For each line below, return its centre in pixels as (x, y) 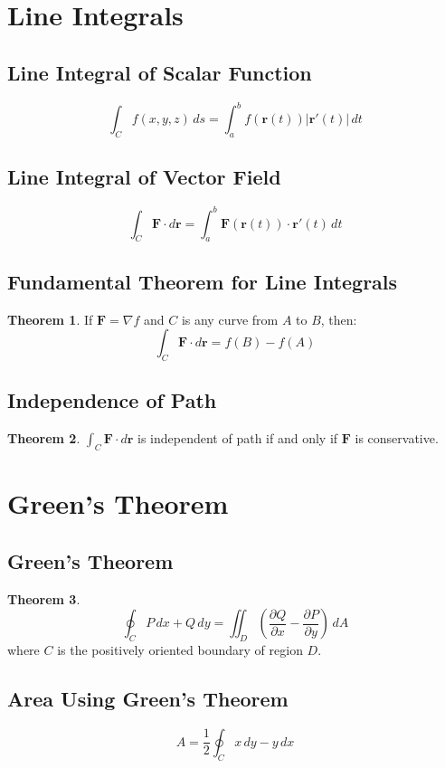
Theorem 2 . (44, 438)
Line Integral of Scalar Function (160, 72)
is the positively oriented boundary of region (180, 649)
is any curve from (230, 319)
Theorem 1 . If (50, 319)
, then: (339, 319)
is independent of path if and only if (238, 438)
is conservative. (397, 438)
